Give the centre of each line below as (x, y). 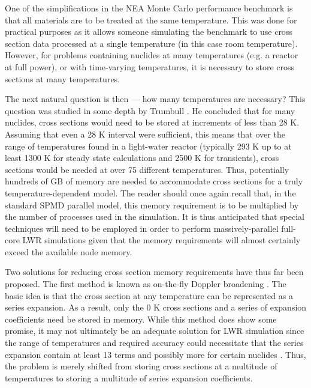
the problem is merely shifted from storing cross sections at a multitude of (141, 366)
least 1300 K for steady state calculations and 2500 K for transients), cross (142, 158)
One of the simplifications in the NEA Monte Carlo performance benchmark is (149, 8)
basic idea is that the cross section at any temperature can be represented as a (149, 295)
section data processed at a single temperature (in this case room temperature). (151, 43)
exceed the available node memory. (69, 251)
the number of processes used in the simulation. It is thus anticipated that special (155, 217)
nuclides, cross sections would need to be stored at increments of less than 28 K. (152, 122)
